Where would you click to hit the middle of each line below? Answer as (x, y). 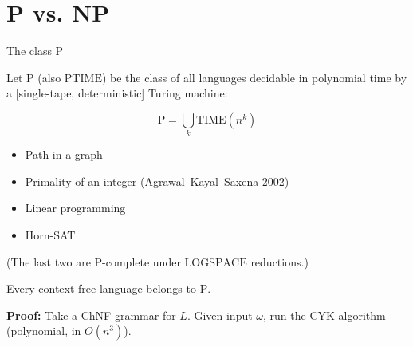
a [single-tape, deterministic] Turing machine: (117, 93)
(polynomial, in (44, 331)
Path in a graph (64, 154)
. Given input (220, 315)
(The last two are (49, 261)
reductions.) (279, 261)
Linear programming (75, 208)
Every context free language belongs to (101, 288)
